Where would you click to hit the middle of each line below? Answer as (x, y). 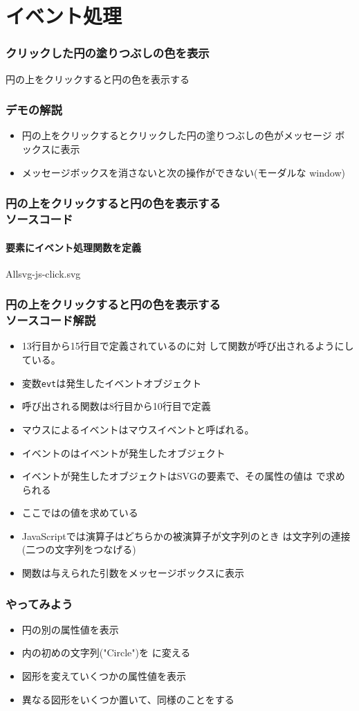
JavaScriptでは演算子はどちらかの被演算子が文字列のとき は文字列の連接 (186, 535)
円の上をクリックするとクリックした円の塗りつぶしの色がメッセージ (177, 135)
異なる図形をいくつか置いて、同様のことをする (128, 699)
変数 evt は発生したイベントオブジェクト (112, 382)
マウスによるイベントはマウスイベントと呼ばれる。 (138, 429)
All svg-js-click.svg (43, 273)
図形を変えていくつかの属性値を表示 (104, 676)
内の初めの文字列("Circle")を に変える (106, 652)
